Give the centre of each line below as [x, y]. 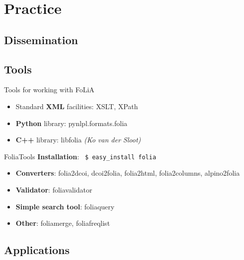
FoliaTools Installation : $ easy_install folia [80, 156]
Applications [37, 250]
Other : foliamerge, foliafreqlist [63, 223]
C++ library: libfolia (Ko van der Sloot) [78, 140]
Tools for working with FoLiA [49, 90]
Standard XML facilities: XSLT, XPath [77, 106]
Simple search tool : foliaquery [65, 206]
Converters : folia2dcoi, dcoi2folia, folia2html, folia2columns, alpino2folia [128, 173]
